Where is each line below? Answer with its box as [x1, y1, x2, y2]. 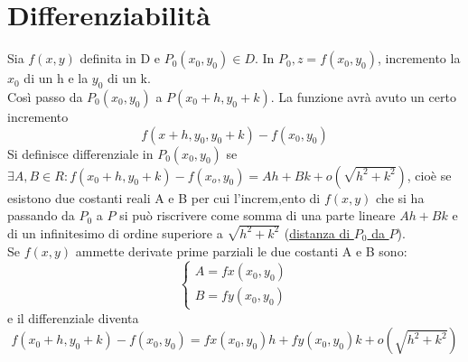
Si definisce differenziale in [7, 144, 154, 162]
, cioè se [407, 165, 452, 184]
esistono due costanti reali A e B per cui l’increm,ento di [7, 188, 321, 207]
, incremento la [377, 49, 461, 68]
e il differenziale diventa [7, 308, 139, 327]
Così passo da [7, 87, 83, 106]
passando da [7, 206, 75, 225]
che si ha [376, 188, 425, 207]
